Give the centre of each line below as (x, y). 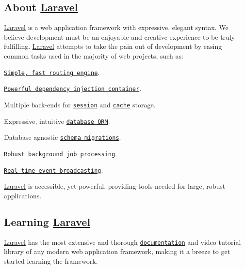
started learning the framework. (51, 261)
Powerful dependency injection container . (73, 88)
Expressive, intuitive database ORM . (57, 121)
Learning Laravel (47, 221)
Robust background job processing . (60, 153)
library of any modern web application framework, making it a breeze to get (117, 251)
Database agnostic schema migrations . (63, 137)
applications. (23, 195)
